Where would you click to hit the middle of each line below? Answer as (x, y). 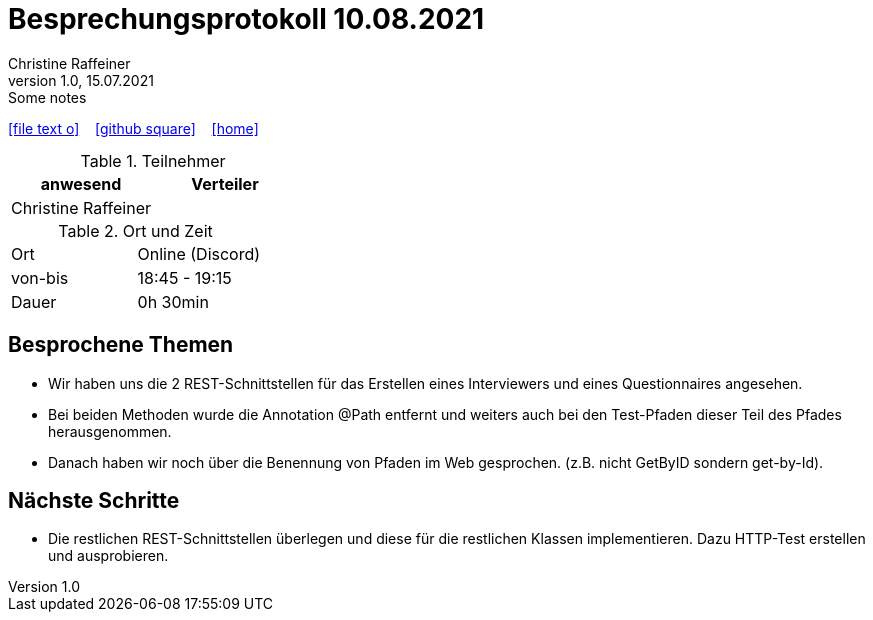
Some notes (47, 97)
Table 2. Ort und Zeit (135, 230)
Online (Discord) (199, 253)
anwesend (81, 183)
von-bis (40, 277)
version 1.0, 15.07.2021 (81, 80)
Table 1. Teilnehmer (153, 160)
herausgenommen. (110, 431)
